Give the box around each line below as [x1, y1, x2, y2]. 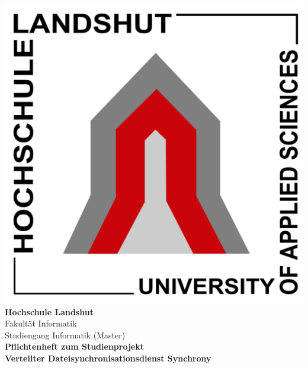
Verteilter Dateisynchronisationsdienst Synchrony [5, 351, 211, 364]
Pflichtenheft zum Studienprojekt [5, 340, 144, 353]
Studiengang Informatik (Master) [5, 328, 126, 341]
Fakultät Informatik [5, 317, 77, 329]
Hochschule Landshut [5, 305, 94, 318]
